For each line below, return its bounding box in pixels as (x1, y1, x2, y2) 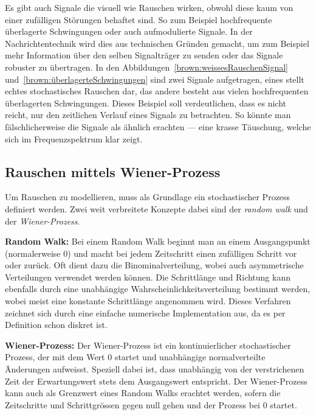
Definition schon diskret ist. (5, 318, 108, 331)
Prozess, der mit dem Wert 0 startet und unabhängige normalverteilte (5, 350, 266, 363)
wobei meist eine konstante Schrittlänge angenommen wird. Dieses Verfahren (5, 295, 291, 307)
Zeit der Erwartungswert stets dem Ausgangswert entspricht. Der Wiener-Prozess (5, 374, 307, 387)
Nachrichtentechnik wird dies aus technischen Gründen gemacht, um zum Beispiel (5, 37, 309, 49)
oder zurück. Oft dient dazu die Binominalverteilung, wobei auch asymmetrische (5, 259, 304, 271)
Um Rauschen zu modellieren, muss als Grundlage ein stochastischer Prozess (5, 190, 290, 203)
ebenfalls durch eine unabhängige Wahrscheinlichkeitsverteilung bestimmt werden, (5, 282, 311, 295)
